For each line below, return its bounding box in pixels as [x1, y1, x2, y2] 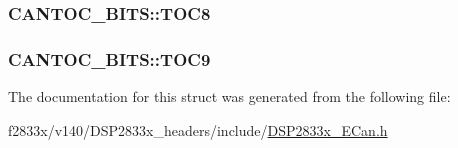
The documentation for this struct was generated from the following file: [8, 86, 451, 107]
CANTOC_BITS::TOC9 [8, 46, 211, 71]
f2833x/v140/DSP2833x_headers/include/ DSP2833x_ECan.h [8, 119, 388, 140]
